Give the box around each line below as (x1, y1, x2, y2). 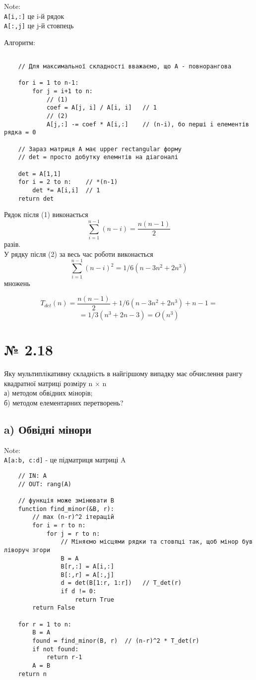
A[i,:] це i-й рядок (4, 10, 64, 21)
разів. (4, 239, 21, 249)
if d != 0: (61, 588, 97, 595)
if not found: (32, 645, 79, 653)
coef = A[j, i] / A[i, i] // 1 (46, 104, 157, 112)
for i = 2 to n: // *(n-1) (18, 178, 118, 186)
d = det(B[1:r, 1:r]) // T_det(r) (61, 579, 182, 587)
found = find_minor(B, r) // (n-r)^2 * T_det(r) (32, 637, 199, 645)
